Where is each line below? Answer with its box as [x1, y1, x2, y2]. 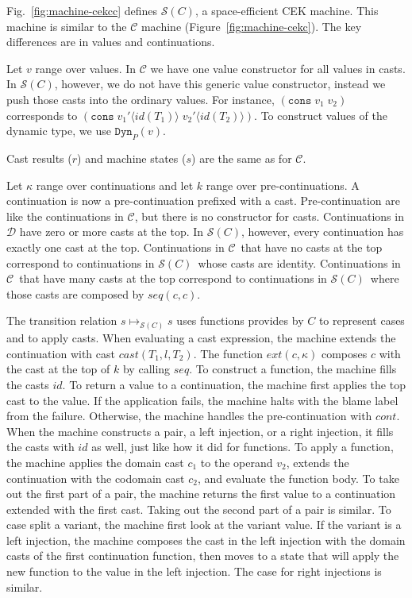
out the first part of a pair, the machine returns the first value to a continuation [6, 485, 396, 502]
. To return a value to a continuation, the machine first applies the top [62, 376, 406, 392]
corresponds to [6, 106, 78, 123]
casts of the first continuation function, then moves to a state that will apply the [6, 547, 399, 564]
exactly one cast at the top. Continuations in [6, 238, 225, 255]
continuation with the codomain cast [6, 469, 185, 486]
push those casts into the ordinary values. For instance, [6, 91, 275, 107]
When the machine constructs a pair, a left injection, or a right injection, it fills [6, 422, 394, 439]
